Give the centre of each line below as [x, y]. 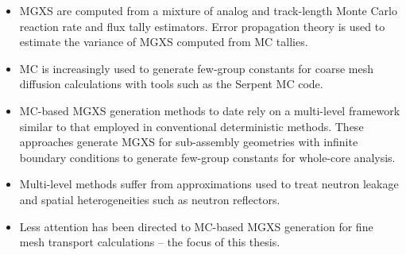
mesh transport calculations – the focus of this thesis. [150, 242]
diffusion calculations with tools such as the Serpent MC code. [171, 84]
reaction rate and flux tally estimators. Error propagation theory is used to [202, 26]
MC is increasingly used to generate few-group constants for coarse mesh [196, 68]
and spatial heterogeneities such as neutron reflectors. [150, 199]
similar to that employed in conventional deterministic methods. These [191, 126]
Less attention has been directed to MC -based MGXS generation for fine [196, 226]
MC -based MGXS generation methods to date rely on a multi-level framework [210, 110]
